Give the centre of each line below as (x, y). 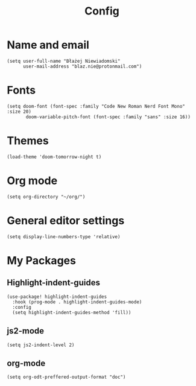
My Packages (41, 260)
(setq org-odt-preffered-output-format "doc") (66, 377)
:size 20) (19, 112)
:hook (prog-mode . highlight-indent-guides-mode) (77, 302)
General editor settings (66, 220)
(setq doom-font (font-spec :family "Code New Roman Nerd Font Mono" (96, 106)
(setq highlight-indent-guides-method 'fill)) (72, 312)
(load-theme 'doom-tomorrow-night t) (54, 157)
